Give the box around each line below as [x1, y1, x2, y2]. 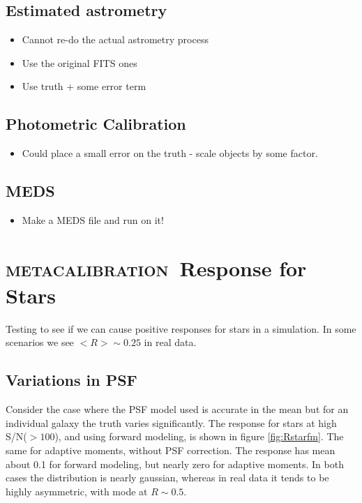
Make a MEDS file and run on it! [22, 212, 164, 227]
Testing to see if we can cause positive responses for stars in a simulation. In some [6, 321, 356, 336]
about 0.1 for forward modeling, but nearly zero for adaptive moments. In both [6, 456, 344, 471]
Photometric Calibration [6, 113, 186, 135]
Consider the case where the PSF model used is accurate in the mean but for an [6, 402, 349, 416]
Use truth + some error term [22, 79, 146, 93]
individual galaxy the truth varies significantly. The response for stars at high [6, 415, 337, 430]
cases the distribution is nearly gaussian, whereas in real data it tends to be [6, 470, 329, 485]
